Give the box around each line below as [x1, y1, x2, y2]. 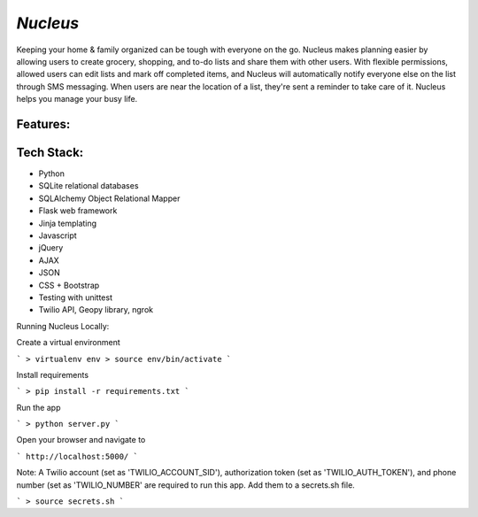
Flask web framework [38, 205, 118, 216]
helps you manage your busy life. [16, 94, 138, 104]
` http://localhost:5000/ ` [16, 451, 139, 461]
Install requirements [16, 369, 89, 380]
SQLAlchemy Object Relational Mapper [38, 193, 181, 204]
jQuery [38, 243, 64, 253]
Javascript [38, 230, 77, 241]
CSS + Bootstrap [38, 280, 100, 290]
